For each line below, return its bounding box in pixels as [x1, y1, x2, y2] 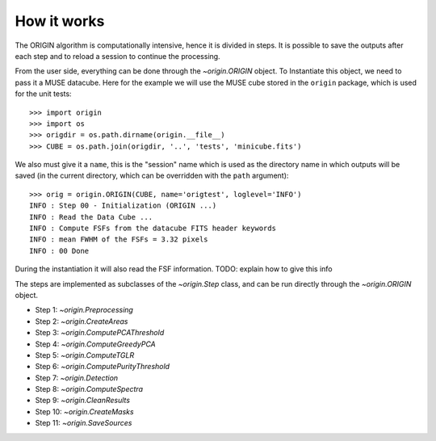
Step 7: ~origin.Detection [35, 372, 119, 383]
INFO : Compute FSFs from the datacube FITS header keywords [29, 224, 276, 233]
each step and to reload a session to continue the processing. [15, 51, 221, 61]
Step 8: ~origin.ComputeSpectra [35, 384, 143, 394]
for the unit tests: [15, 89, 72, 99]
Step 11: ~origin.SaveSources [35, 418, 132, 428]
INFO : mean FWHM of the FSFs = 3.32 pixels [29, 235, 209, 244]
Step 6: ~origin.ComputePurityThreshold [35, 362, 170, 372]
